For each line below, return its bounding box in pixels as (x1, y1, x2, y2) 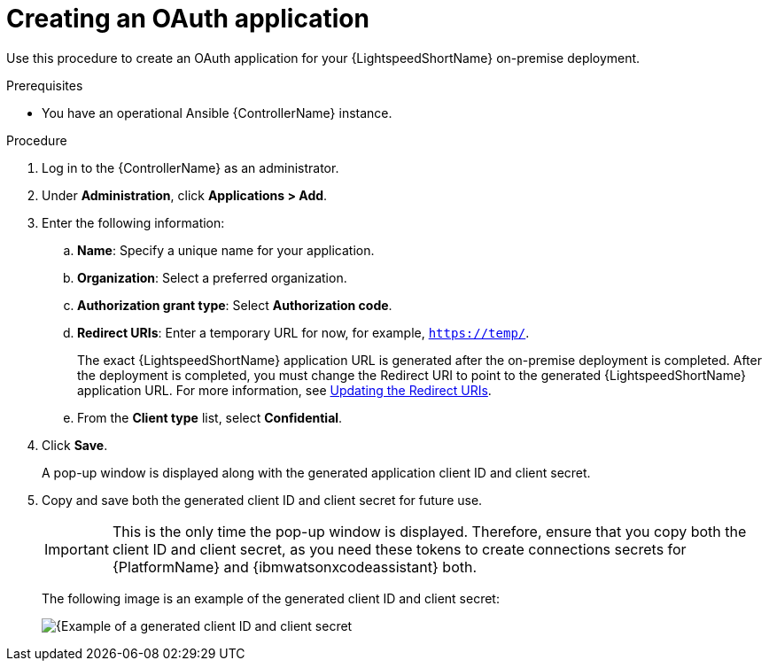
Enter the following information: (42, 214, 225, 230)
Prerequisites (6, 77, 83, 93)
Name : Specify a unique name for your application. (77, 242, 375, 258)
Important (44, 540, 109, 558)
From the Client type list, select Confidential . (77, 409, 343, 425)
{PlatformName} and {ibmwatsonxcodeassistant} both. (112, 557, 478, 576)
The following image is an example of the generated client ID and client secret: (42, 590, 500, 606)
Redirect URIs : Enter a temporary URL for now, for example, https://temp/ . (77, 324, 530, 340)
